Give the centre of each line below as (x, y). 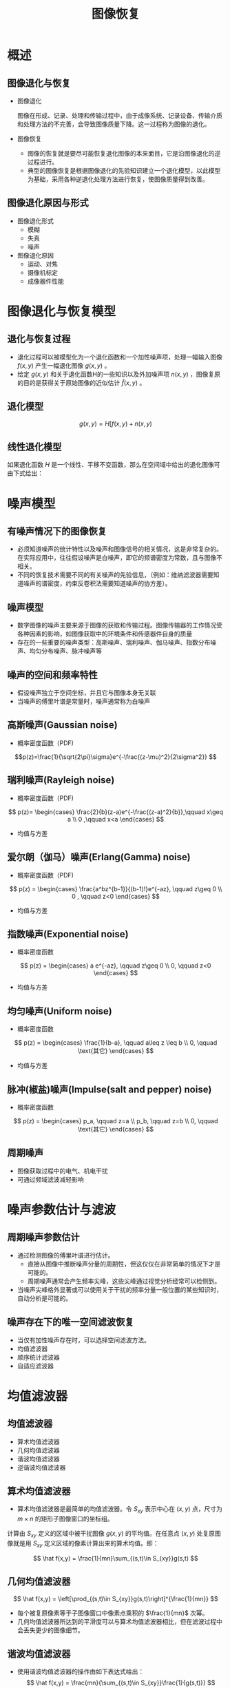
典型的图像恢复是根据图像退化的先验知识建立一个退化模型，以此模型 (124, 170)
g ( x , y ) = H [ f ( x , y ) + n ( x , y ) (116, 424)
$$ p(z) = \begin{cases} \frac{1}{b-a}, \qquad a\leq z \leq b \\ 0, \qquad (116, 1043)
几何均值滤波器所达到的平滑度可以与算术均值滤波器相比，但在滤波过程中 (119, 1621)
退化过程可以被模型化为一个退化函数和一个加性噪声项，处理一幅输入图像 (119, 357)
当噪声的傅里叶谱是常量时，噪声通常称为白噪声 (83, 701)
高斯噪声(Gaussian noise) (63, 725)
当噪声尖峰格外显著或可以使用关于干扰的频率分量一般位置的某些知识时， (119, 1289)
